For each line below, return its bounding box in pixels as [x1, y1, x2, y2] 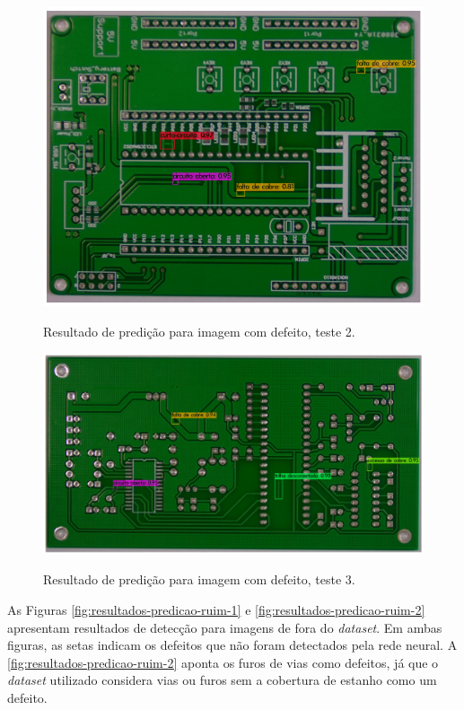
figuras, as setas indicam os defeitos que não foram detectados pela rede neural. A [7, 635, 458, 654]
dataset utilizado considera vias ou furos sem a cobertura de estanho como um [7, 671, 437, 689]
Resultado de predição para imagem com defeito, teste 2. [43, 321, 355, 340]
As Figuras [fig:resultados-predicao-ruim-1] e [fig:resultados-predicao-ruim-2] [7, 600, 425, 619]
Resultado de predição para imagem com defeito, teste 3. [43, 570, 355, 589]
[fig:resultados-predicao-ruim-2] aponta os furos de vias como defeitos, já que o [7, 653, 439, 671]
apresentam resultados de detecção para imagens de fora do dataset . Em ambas [7, 618, 442, 636]
